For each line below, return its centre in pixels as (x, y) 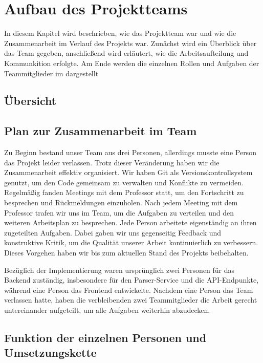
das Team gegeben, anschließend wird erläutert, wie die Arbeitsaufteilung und (126, 53)
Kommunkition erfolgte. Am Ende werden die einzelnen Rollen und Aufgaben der (132, 63)
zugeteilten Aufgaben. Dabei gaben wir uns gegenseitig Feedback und (113, 232)
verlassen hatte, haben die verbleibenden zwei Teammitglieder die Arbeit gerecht (131, 300)
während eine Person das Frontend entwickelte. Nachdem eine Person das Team (129, 290)
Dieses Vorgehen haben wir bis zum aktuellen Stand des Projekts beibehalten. (126, 253)
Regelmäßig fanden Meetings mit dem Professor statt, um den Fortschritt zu (124, 192)
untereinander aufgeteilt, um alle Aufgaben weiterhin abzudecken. (107, 309)
